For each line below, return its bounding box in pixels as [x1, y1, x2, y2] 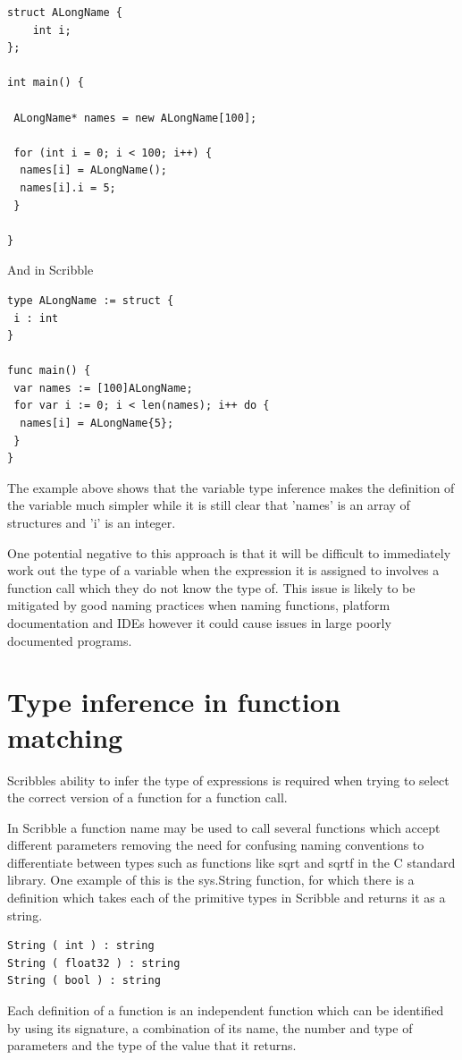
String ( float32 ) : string [7, 956, 181, 970]
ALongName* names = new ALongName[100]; [13, 111, 257, 124]
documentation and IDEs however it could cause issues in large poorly [7, 614, 391, 632]
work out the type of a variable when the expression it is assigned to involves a [7, 561, 440, 580]
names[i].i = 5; [20, 181, 116, 194]
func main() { [7, 364, 91, 377]
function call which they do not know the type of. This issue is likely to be [7, 578, 416, 597]
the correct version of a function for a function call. [7, 788, 288, 807]
